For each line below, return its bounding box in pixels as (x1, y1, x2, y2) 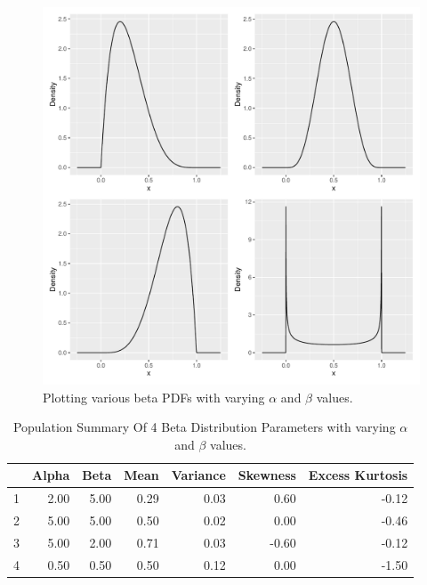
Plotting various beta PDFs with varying (43, 387, 265, 406)
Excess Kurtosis (308, 466, 408, 484)
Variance (171, 466, 226, 484)
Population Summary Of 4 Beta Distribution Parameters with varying (12, 418, 396, 436)
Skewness (238, 466, 296, 484)
